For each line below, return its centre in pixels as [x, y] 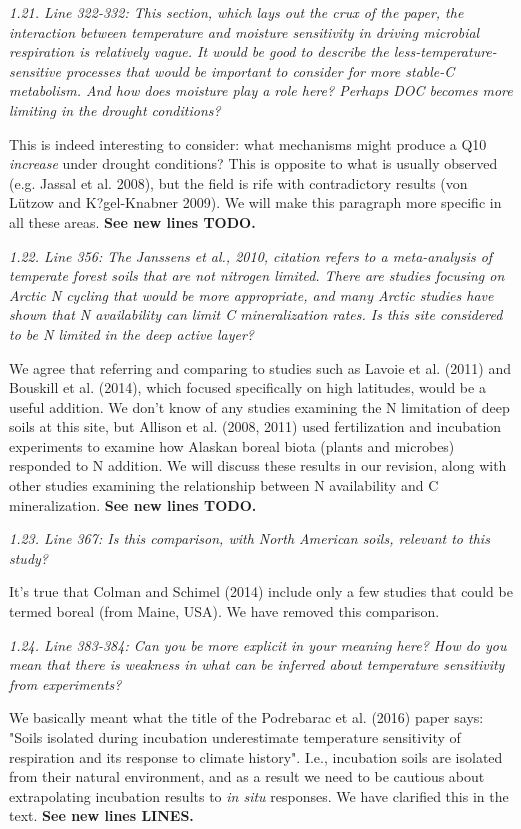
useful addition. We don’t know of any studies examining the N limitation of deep [259, 406]
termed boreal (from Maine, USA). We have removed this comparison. [224, 611]
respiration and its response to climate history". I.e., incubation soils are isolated [256, 756]
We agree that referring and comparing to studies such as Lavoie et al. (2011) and [260, 367]
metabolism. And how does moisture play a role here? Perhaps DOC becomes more [261, 90]
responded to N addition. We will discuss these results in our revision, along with [258, 465]
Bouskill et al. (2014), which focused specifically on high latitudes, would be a [247, 387]
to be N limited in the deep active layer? [131, 333]
